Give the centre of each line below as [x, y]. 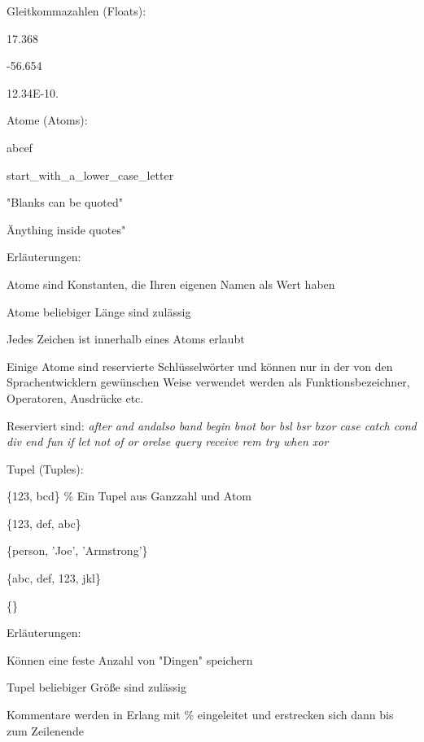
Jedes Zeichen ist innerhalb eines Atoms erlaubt [126, 339]
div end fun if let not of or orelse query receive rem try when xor [168, 441]
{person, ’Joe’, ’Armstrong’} [77, 550]
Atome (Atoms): [47, 120]
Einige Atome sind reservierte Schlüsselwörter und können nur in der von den [200, 366]
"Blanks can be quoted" [65, 202]
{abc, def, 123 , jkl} [54, 578]
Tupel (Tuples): [45, 468]
